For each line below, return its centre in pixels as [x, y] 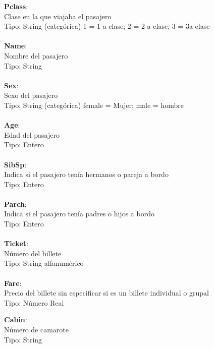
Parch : [15, 204]
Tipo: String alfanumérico [44, 263]
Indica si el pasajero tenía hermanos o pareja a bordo [86, 174]
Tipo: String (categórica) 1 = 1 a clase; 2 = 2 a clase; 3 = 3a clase [107, 26]
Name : [16, 46]
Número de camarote [37, 329]
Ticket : [16, 243]
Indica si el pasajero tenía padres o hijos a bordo [79, 214]
